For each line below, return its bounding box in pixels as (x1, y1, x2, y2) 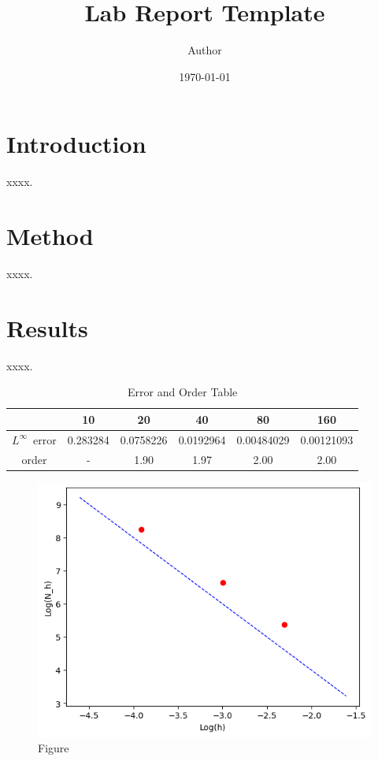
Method (6, 220, 94, 252)
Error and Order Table (128, 384, 238, 400)
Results (6, 311, 88, 343)
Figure (38, 740, 69, 756)
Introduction (6, 128, 146, 160)
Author (187, 42, 222, 58)
